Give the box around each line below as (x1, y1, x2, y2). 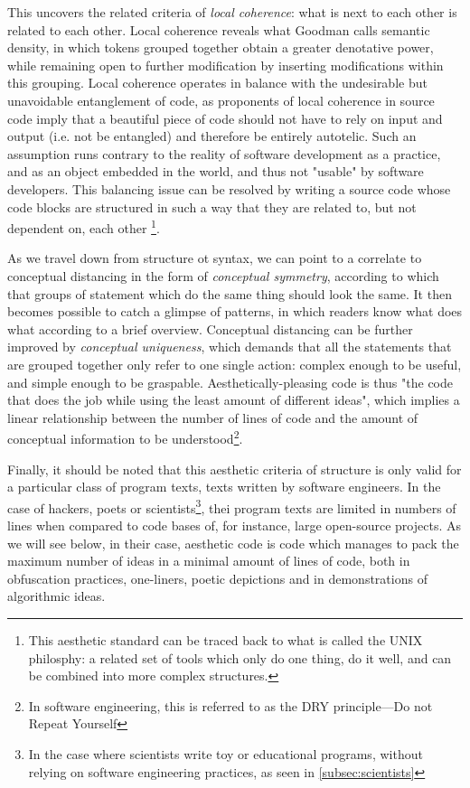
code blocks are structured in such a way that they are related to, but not (7, 197, 417, 216)
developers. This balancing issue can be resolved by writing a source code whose (7, 179, 451, 198)
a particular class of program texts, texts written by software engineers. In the (7, 477, 441, 496)
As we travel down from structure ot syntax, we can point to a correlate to (7, 249, 422, 267)
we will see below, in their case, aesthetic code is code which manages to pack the (7, 533, 459, 552)
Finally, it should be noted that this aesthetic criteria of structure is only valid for (7, 459, 462, 478)
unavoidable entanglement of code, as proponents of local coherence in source (7, 90, 435, 109)
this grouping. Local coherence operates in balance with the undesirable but (7, 73, 428, 92)
